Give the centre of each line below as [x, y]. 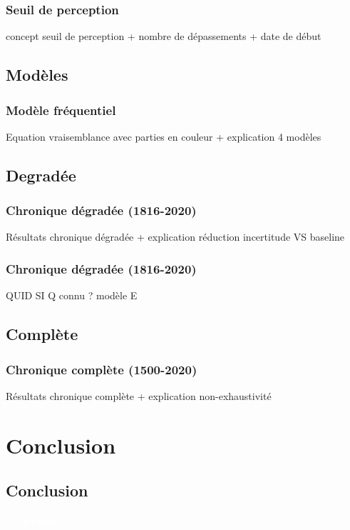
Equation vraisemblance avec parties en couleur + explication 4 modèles [164, 136]
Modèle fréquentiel [61, 110]
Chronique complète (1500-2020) [102, 369]
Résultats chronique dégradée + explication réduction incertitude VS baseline [175, 237]
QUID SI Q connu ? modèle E [72, 295]
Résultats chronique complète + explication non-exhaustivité [139, 395]
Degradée [41, 175]
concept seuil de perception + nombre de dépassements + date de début [164, 36]
